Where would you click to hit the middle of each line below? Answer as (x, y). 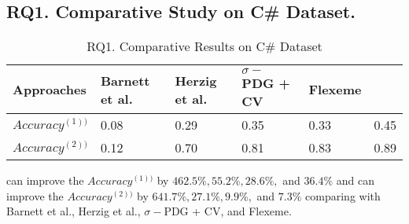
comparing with (343, 195)
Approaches (50, 90)
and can (355, 180)
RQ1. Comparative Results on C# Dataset (204, 46)
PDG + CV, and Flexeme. (228, 211)
